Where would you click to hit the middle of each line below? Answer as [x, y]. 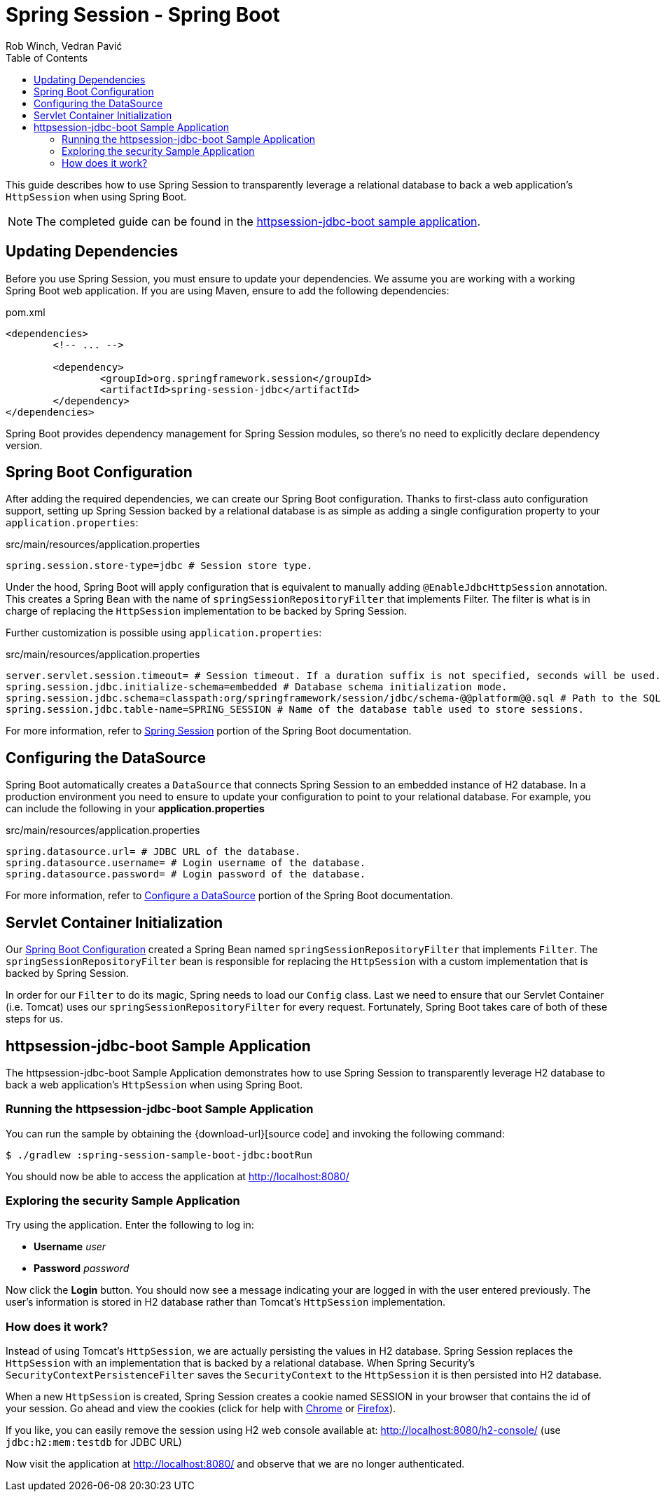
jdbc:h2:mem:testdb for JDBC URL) [94, 1442]
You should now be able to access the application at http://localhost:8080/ [178, 1176]
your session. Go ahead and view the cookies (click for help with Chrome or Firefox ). [201, 1409]
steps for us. [34, 1019]
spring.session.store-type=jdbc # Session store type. [159, 566]
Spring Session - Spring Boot [143, 15]
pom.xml [26, 312]
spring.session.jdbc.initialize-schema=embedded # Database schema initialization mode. [257, 687]
